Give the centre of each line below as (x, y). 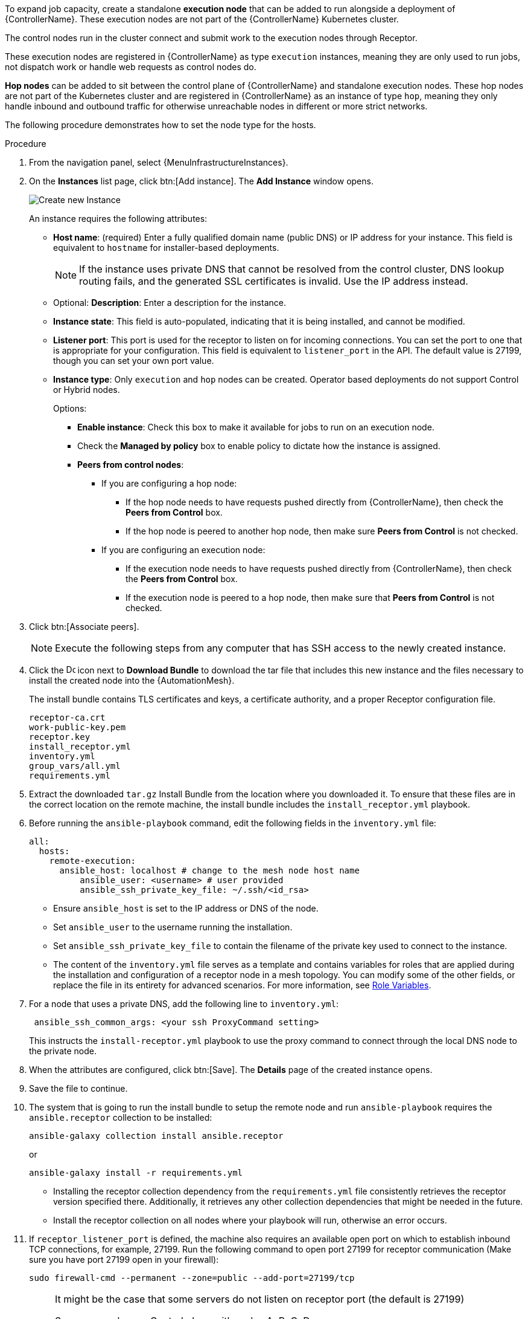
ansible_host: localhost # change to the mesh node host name (209, 870)
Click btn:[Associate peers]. (84, 627)
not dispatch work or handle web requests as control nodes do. (131, 67)
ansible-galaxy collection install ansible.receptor (156, 1136)
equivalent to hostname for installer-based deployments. (166, 248)
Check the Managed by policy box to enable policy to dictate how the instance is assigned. (259, 446)
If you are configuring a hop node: (169, 483)
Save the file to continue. (78, 1088)
